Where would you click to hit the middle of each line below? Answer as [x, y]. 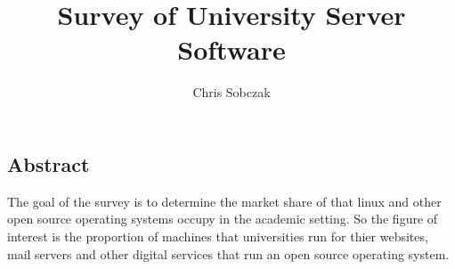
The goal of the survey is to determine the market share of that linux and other [224, 201]
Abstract [49, 163]
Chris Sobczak [232, 92]
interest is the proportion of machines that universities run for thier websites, [218, 236]
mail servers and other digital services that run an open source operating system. [228, 253]
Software [232, 49]
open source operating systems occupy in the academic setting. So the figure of [223, 219]
